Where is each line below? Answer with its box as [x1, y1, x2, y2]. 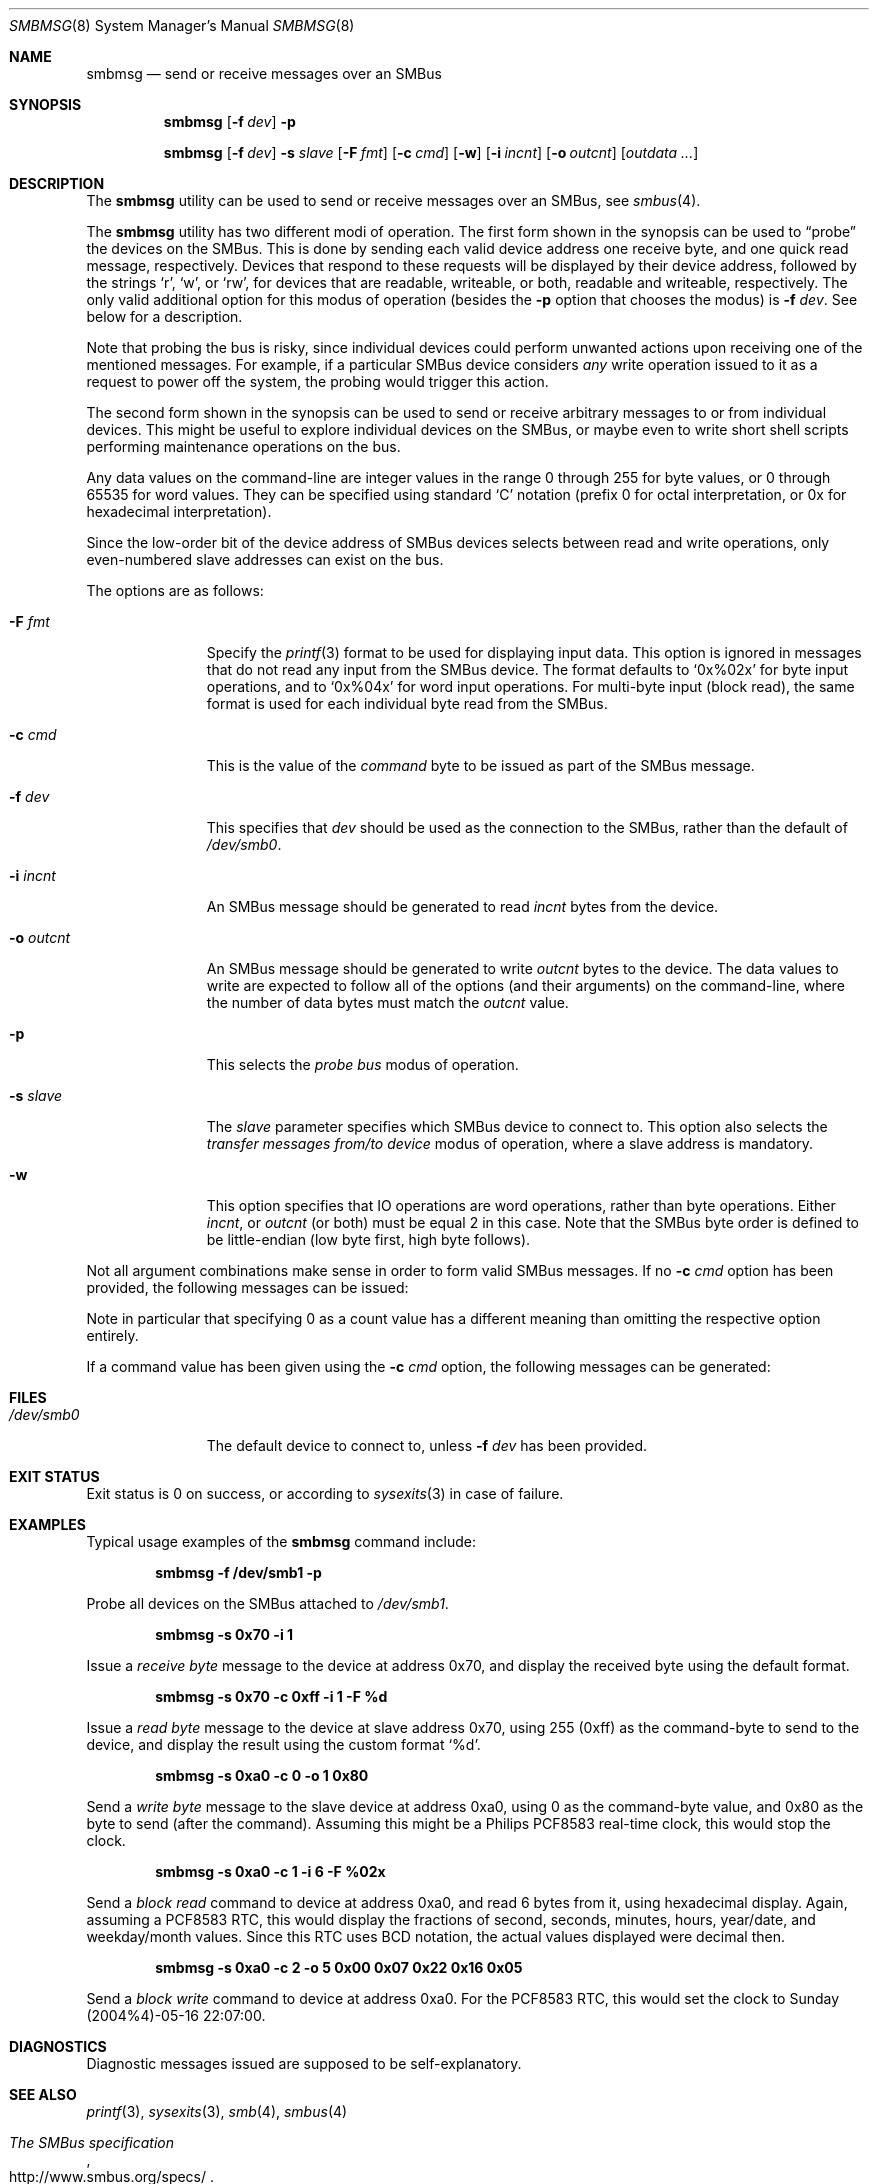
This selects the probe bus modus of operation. [206, 1056, 519, 1073]
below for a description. [86, 308, 243, 325]
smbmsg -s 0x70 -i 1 [155, 1626, 294, 1643]
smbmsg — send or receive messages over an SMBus [86, 65, 442, 82]
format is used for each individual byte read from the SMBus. [206, 695, 608, 712]
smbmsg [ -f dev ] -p [163, 113, 296, 130]
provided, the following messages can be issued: [86, 1279, 409, 1296]
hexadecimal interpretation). [86, 503, 272, 520]
